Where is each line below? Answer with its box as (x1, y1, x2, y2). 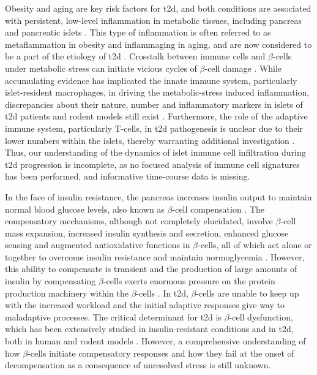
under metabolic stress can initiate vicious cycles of (5, 61, 197, 74)
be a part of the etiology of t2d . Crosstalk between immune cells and (5, 50, 266, 63)
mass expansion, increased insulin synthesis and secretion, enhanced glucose (5, 226, 289, 239)
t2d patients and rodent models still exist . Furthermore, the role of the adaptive (5, 110, 308, 123)
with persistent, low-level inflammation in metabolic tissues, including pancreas (5, 13, 302, 26)
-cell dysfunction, (229, 310, 293, 323)
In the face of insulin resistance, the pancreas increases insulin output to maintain (5, 190, 312, 203)
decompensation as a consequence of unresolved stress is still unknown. (5, 358, 271, 371)
